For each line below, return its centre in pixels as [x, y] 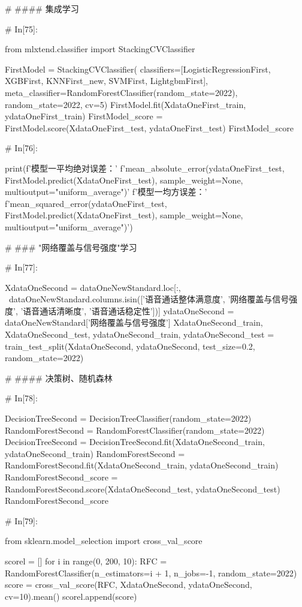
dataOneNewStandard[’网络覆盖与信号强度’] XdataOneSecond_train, [134, 322]
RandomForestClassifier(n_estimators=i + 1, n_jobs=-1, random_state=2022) [151, 573]
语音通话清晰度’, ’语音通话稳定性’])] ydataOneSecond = [129, 310]
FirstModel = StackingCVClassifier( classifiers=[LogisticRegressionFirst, [138, 69]
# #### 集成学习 [42, 8]
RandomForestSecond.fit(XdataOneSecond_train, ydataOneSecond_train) [142, 465]
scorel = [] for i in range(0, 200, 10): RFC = [86, 561]
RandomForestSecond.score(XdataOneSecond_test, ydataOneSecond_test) [143, 489]
